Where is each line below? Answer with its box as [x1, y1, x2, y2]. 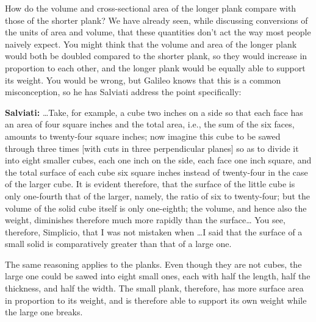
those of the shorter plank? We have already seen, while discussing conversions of [5, 13, 308, 26]
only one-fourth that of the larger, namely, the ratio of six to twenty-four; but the [5, 189, 311, 202]
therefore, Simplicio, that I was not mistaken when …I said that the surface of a [5, 225, 303, 238]
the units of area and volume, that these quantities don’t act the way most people [5, 26, 311, 38]
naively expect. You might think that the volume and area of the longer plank [5, 37, 297, 50]
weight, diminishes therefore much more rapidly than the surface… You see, [5, 213, 285, 226]
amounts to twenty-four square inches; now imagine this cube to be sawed [5, 129, 281, 142]
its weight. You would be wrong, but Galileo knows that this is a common [5, 73, 281, 86]
